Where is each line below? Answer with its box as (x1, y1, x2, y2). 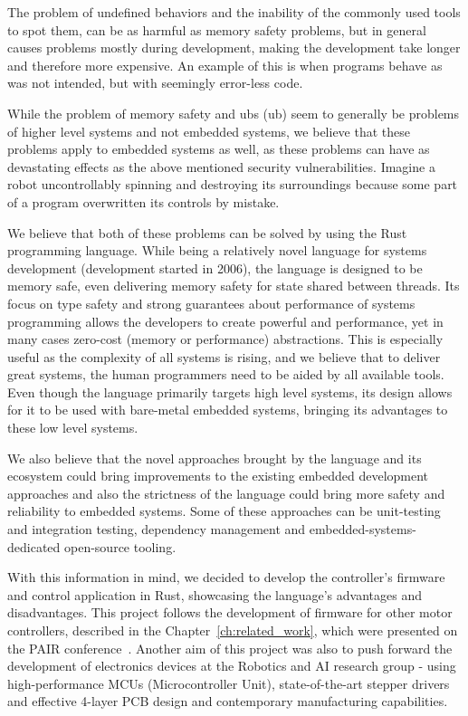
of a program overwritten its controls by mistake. (7, 192, 280, 211)
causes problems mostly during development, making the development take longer (7, 38, 461, 57)
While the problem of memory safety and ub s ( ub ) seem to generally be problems (7, 103, 460, 122)
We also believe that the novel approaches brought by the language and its (7, 448, 422, 467)
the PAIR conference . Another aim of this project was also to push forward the (7, 638, 453, 657)
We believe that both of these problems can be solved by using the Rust (7, 223, 407, 242)
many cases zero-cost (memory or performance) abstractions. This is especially (7, 329, 444, 348)
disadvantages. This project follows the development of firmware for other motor (7, 603, 453, 622)
